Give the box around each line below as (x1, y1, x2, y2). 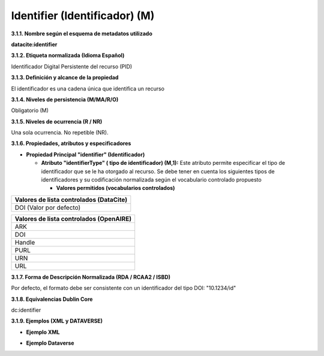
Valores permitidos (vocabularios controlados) (56, 185, 175, 192)
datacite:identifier (11, 41, 58, 48)
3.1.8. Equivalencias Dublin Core (11, 295, 93, 303)
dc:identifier (11, 306, 41, 313)
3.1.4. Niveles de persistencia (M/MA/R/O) (11, 96, 119, 103)
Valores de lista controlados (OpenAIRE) (14, 215, 132, 223)
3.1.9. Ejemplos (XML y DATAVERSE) (11, 318, 103, 325)
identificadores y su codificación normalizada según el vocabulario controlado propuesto (41, 176, 262, 183)
